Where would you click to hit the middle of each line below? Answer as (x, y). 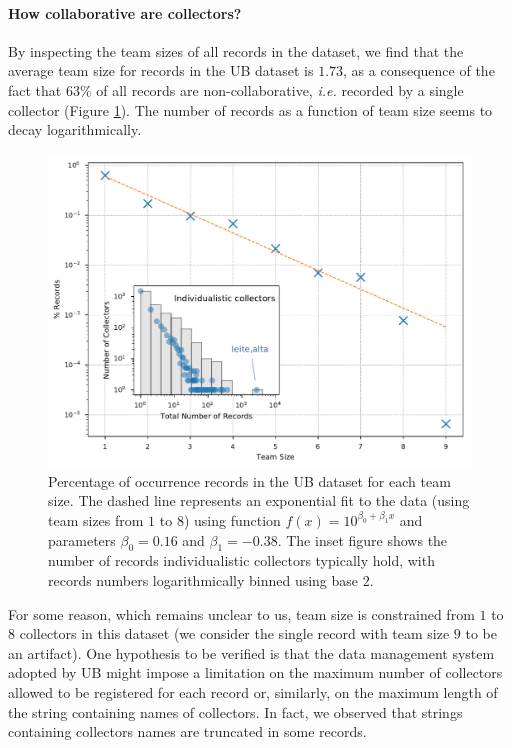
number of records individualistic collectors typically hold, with (241, 560)
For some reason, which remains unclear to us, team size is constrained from (241, 613)
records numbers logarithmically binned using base (203, 579)
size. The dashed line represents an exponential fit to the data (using (259, 500)
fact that (35, 89)
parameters (82, 539)
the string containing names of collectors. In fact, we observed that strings (235, 711)
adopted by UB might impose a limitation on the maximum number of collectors (255, 672)
